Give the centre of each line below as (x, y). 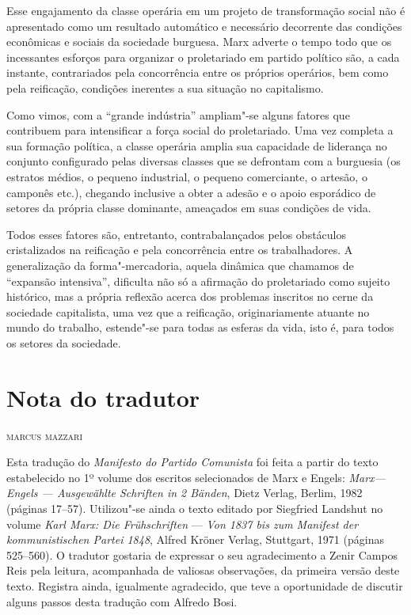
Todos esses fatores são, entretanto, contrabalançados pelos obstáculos (177, 234)
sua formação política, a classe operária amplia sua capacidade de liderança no (197, 145)
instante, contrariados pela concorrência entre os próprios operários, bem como (198, 72)
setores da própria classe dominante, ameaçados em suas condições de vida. (189, 208)
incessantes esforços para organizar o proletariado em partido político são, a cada (203, 57)
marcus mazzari (45, 435)
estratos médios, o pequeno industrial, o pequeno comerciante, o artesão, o (187, 176)
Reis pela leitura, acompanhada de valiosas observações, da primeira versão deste (203, 570)
